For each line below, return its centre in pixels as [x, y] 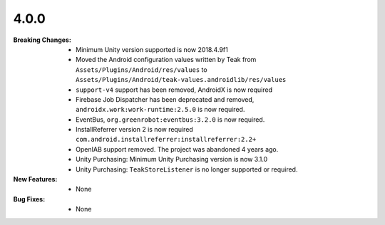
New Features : [35, 179]
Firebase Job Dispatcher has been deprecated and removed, [165, 99]
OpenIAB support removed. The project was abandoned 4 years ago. [177, 149]
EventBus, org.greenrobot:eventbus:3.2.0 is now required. [170, 119]
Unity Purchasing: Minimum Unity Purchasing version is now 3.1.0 [172, 159]
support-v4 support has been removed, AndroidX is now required [174, 90]
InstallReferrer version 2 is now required [135, 130]
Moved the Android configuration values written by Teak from [166, 60]
